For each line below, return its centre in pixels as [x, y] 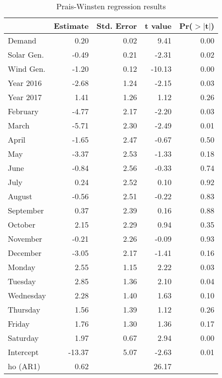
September [26, 210]
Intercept [23, 352]
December [25, 253]
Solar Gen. [26, 54]
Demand [22, 40]
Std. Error [117, 26]
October [22, 224]
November [25, 239]
